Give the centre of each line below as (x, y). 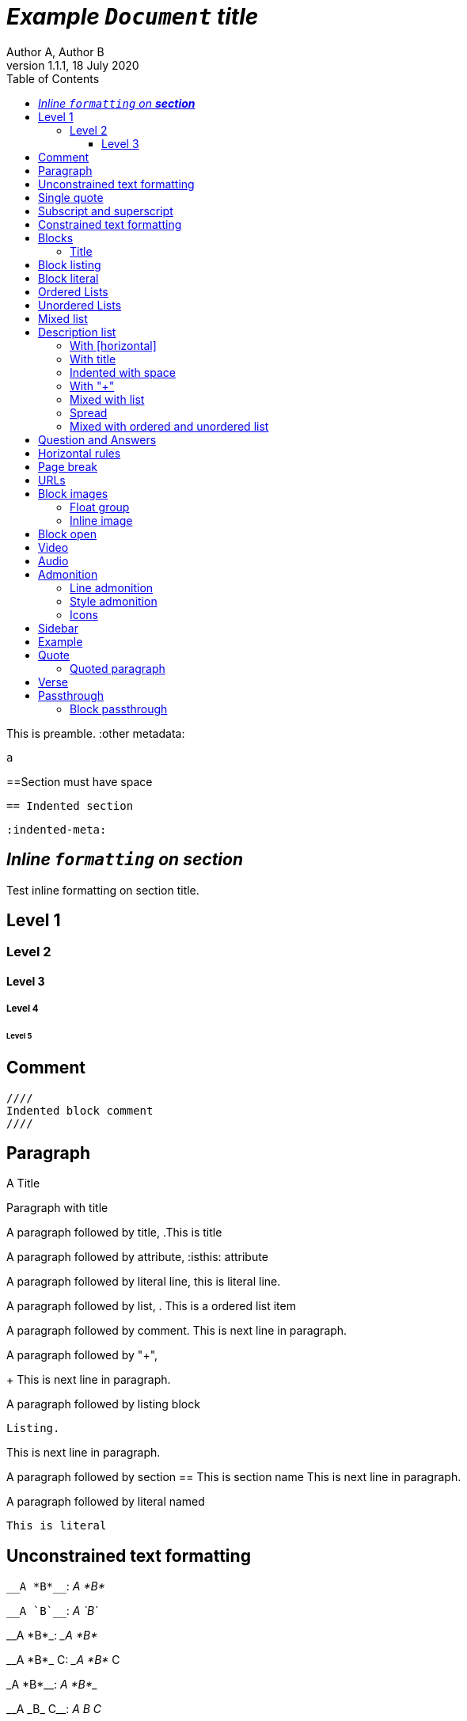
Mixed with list (107, 399)
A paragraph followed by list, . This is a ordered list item (151, 1306)
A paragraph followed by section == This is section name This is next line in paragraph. (234, 1477)
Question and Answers (97, 439)
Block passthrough (119, 709)
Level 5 (19, 1036)
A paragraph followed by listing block (103, 1404)
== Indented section (70, 805)
